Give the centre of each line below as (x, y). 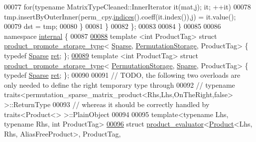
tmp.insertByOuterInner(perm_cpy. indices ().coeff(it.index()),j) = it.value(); (120, 16)
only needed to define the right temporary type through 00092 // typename (120, 84)
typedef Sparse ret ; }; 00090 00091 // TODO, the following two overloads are (122, 75)
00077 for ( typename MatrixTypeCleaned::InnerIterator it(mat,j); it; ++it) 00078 (128, 6)
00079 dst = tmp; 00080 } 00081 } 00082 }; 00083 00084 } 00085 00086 (113, 26)
